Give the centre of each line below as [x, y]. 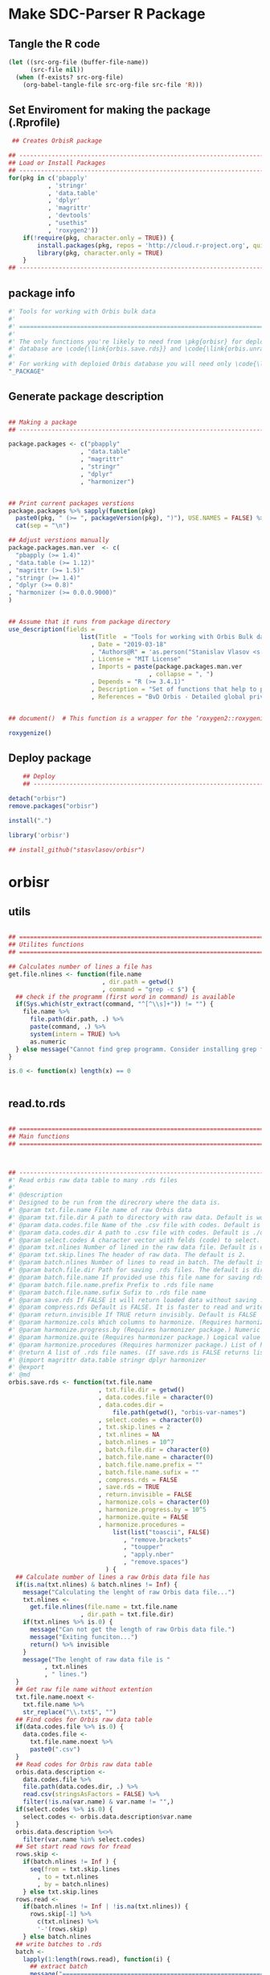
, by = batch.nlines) [74, 1884]
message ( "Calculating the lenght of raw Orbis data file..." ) [129, 1592]
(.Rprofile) [34, 122]
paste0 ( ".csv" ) [55, 1749]
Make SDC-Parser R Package [107, 14]
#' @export [27, 1367]
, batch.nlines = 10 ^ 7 [136, 1442]
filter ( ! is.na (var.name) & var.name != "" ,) [98, 1802]
